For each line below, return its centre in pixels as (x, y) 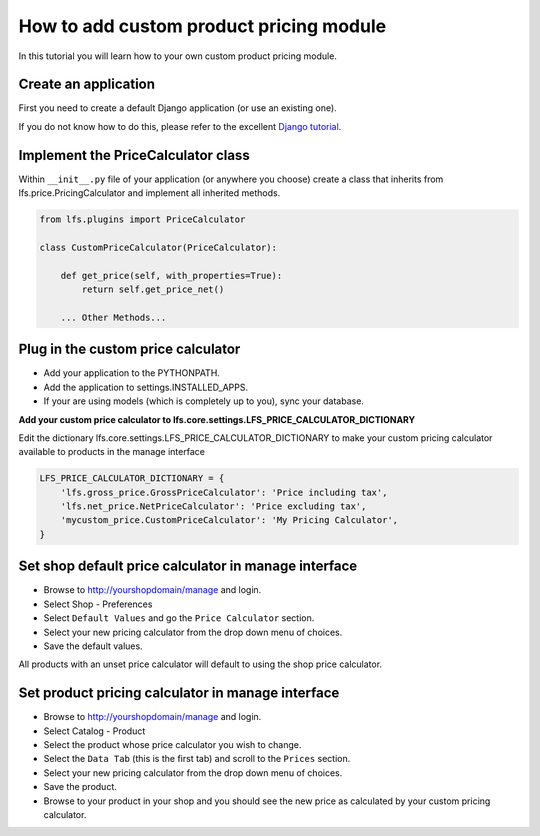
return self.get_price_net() (153, 289)
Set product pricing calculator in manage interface (179, 693)
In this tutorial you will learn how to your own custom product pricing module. (177, 56)
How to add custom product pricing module (202, 26)
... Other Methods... (113, 317)
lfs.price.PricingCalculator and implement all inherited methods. (149, 193)
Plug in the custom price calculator (129, 349)
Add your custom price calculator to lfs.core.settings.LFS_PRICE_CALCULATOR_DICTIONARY (216, 419)
